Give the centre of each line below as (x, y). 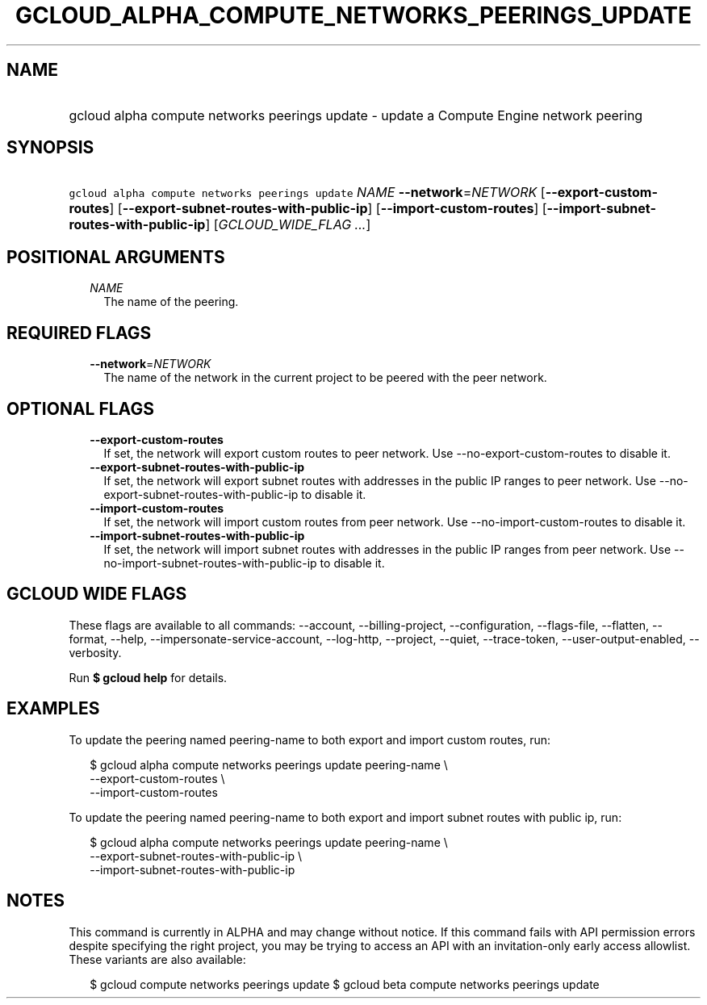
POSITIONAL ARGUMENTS (116, 257)
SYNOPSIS (50, 148)
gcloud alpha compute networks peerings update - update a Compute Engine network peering (356, 115)
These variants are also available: (157, 959)
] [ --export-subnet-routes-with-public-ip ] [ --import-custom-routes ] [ (328, 209)
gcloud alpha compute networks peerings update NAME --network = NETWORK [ (307, 193)
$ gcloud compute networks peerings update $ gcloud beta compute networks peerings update (345, 984)
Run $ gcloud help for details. (148, 677)
